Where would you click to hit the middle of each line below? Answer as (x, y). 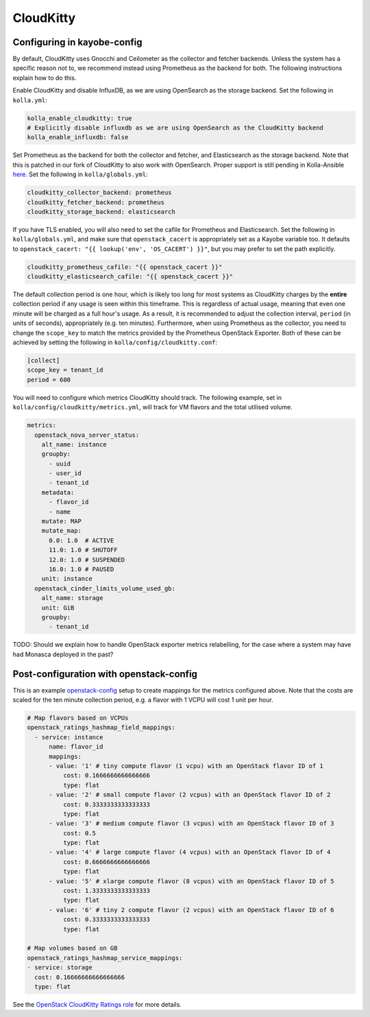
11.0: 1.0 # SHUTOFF (83, 550)
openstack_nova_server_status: (87, 435)
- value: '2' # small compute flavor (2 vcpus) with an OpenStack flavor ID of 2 (190, 795)
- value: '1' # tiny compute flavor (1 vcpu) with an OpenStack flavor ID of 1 (186, 766)
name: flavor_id (76, 747)
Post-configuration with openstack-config (105, 674)
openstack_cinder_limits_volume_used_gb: (105, 588)
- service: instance (69, 737)
